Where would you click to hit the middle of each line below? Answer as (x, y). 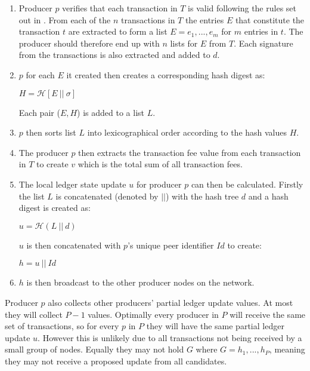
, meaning (287, 349)
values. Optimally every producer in (153, 314)
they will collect (34, 314)
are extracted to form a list (118, 31)
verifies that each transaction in (120, 8)
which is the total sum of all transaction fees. (160, 164)
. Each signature (263, 43)
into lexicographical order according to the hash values (187, 132)
